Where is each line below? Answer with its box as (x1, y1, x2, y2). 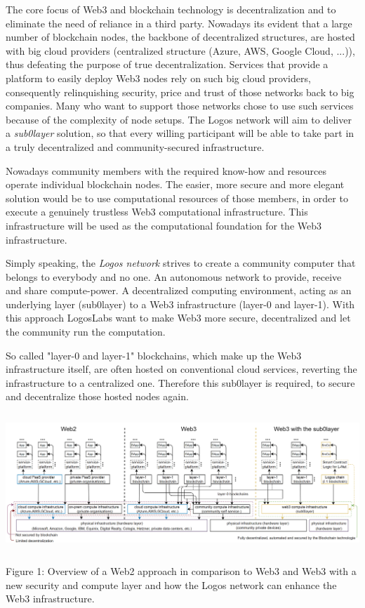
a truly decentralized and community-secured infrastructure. (6, 139, 265, 154)
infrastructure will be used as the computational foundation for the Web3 (6, 218, 322, 232)
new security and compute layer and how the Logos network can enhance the (6, 577, 337, 592)
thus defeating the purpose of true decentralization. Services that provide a (6, 57, 328, 72)
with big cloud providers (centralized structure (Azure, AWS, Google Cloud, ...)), (6, 43, 355, 58)
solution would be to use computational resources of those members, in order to (6, 190, 348, 205)
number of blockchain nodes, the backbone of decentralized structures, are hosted (6, 29, 355, 44)
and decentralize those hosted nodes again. (6, 389, 189, 404)
